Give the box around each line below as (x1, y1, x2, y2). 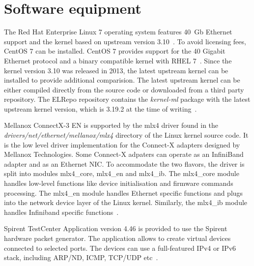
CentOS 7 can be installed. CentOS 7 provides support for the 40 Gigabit (4, 46, 226, 56)
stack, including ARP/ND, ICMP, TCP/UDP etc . (4, 252, 158, 263)
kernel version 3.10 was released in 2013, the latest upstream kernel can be (4, 65, 228, 75)
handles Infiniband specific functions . (4, 207, 119, 217)
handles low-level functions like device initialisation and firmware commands (4, 178, 233, 188)
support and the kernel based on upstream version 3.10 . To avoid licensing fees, (4, 36, 246, 46)
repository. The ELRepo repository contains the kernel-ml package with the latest (4, 94, 251, 104)
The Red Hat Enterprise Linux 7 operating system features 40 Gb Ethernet (4, 27, 232, 37)
